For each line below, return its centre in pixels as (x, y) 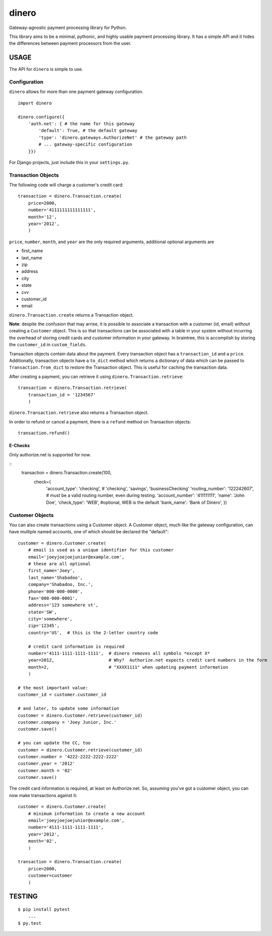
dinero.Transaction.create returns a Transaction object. (71, 315)
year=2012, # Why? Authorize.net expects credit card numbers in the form (148, 660)
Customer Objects (32, 515)
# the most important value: (53, 688)
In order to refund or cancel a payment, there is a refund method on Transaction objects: (100, 421)
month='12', (42, 217)
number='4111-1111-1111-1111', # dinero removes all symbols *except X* (119, 653)
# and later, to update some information (68, 709)
